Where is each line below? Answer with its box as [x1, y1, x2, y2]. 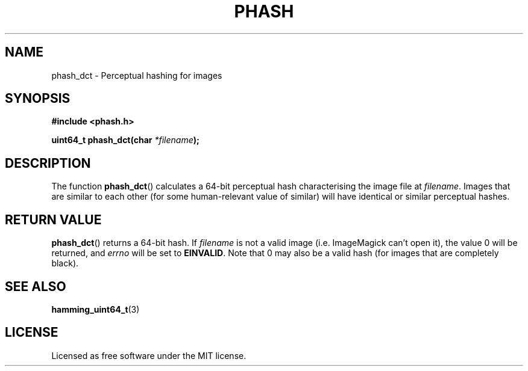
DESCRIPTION [5, 155, 91, 171]
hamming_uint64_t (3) [51, 304, 140, 314]
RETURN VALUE [5, 212, 102, 227]
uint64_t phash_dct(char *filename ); [51, 135, 200, 146]
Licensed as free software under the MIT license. [51, 350, 247, 361]
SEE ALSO [5, 278, 66, 294]
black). [51, 258, 79, 269]
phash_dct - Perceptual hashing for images [51, 70, 222, 81]
